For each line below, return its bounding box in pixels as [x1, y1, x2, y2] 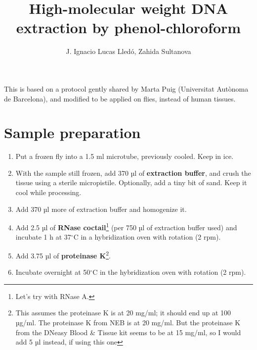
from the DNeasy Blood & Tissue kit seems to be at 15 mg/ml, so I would [15, 327, 241, 337]
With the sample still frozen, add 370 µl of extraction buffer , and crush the [15, 167, 251, 178]
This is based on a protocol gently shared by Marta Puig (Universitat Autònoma [4, 83, 249, 94]
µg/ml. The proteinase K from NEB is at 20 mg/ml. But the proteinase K [15, 317, 241, 328]
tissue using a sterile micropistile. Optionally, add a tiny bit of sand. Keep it [15, 177, 247, 188]
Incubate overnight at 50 [15, 267, 90, 277]
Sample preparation [4, 122, 141, 143]
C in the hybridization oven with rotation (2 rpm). [92, 267, 246, 277]
